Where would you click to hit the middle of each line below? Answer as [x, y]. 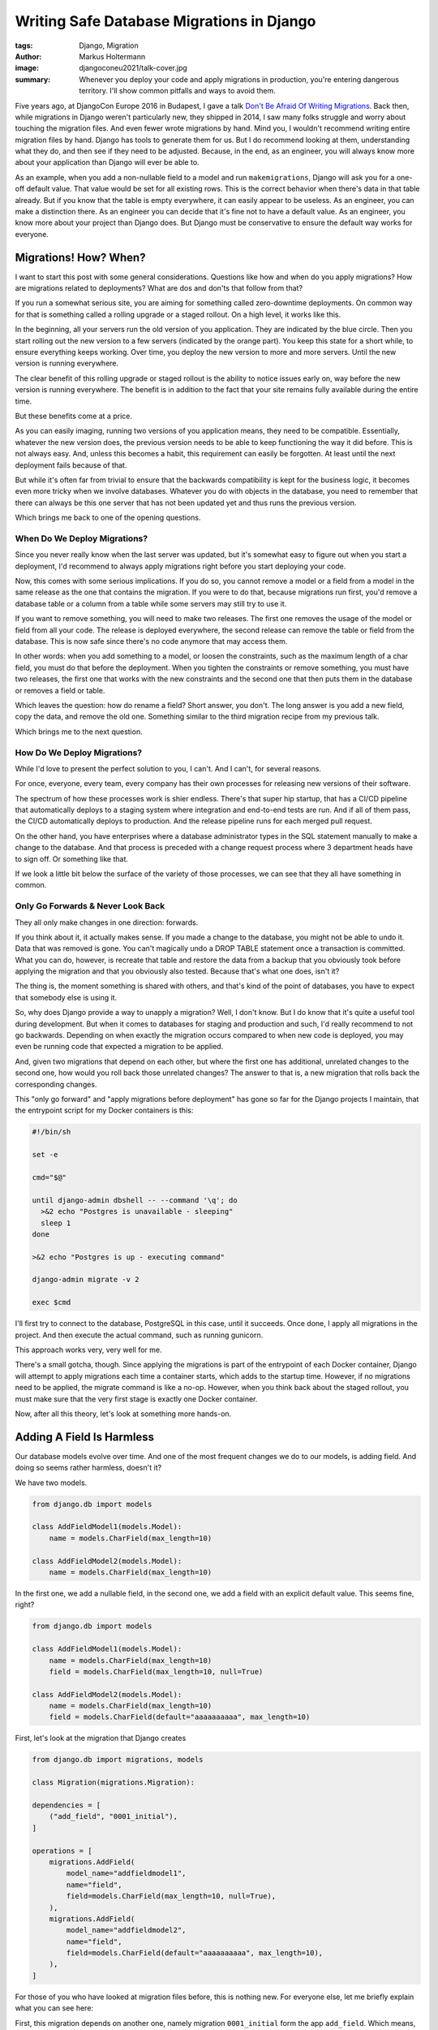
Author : [28, 56]
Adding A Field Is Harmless [84, 1437]
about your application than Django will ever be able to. [107, 162]
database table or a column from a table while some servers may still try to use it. [151, 603]
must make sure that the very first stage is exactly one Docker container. [136, 1399]
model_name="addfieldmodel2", [126, 1930]
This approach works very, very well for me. [88, 1350]
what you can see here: [54, 2008]
